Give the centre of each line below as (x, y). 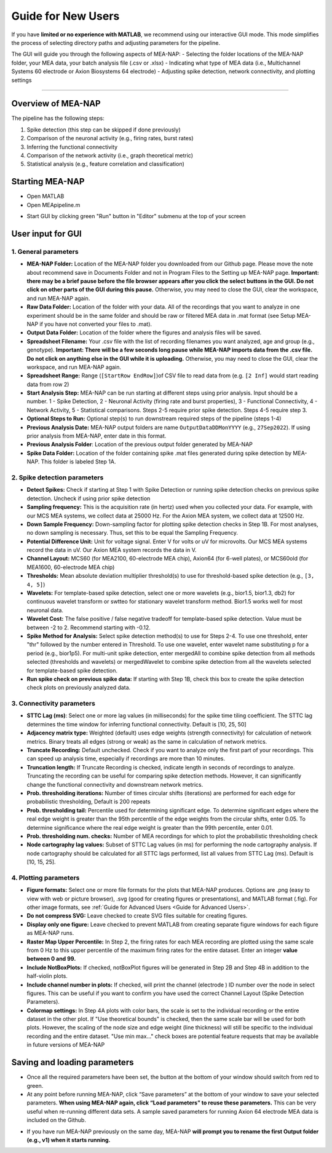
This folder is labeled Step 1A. (78, 462)
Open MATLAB (45, 196)
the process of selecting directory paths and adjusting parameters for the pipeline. (116, 42)
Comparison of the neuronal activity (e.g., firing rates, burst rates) (110, 138)
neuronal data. (45, 610)
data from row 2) (48, 384)
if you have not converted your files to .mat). (96, 324)
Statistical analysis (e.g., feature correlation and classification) (105, 164)
